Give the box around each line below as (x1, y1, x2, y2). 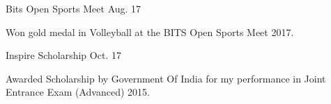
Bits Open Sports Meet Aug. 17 (6, 1, 141, 15)
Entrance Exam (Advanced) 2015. (6, 85, 150, 99)
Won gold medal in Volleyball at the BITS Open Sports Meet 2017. (6, 24, 294, 39)
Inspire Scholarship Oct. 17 (6, 48, 121, 62)
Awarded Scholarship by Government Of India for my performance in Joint (6, 71, 326, 85)
